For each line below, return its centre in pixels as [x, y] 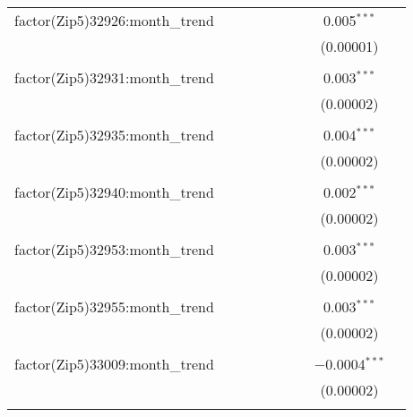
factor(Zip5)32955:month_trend [114, 306]
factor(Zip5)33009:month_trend [114, 364]
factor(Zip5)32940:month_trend [114, 192]
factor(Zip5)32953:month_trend [114, 249]
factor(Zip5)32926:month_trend [114, 20]
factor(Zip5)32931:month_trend [114, 77]
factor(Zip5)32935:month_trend [114, 135]
